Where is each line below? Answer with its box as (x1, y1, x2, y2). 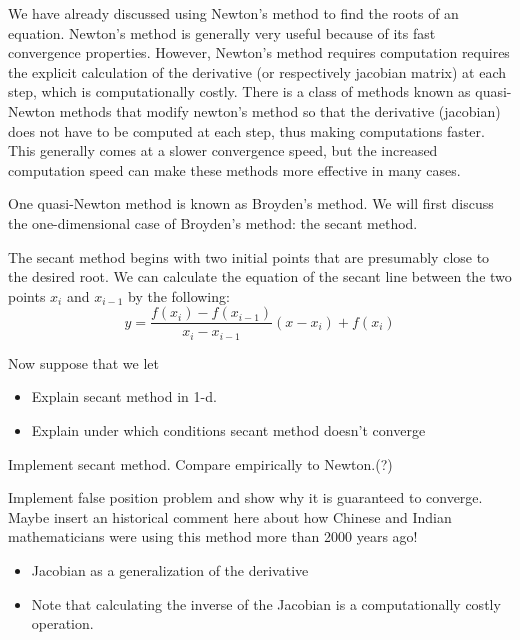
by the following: (128, 285, 230, 306)
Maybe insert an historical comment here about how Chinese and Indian (8, 506, 452, 527)
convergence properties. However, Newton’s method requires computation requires (8, 42, 510, 63)
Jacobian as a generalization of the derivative (31, 559, 309, 580)
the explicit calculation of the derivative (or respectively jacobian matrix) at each (8, 61, 507, 82)
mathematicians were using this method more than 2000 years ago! (8, 526, 418, 547)
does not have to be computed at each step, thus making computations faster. (8, 120, 485, 141)
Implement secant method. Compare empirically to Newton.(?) (8, 453, 393, 474)
